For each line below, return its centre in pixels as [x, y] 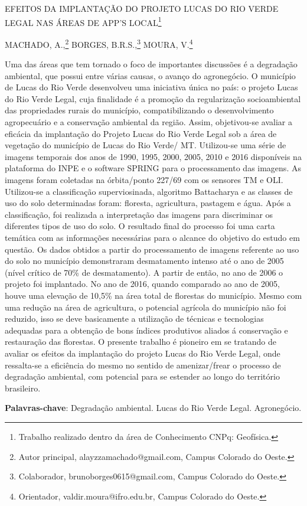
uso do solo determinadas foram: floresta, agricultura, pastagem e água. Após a [148, 203]
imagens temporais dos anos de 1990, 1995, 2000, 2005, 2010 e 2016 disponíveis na [153, 156]
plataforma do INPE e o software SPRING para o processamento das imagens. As [153, 168]
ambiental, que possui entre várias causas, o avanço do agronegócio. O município [150, 75]
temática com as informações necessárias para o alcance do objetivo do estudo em [152, 237]
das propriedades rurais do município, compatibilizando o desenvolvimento [139, 110]
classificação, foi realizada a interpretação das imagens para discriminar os [139, 214]
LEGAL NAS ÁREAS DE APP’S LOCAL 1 [83, 21]
